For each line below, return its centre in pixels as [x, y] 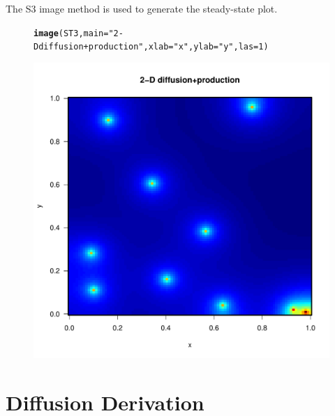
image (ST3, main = [71, 33]
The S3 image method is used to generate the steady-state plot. [142, 8]
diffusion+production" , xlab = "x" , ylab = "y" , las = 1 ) [154, 47]
